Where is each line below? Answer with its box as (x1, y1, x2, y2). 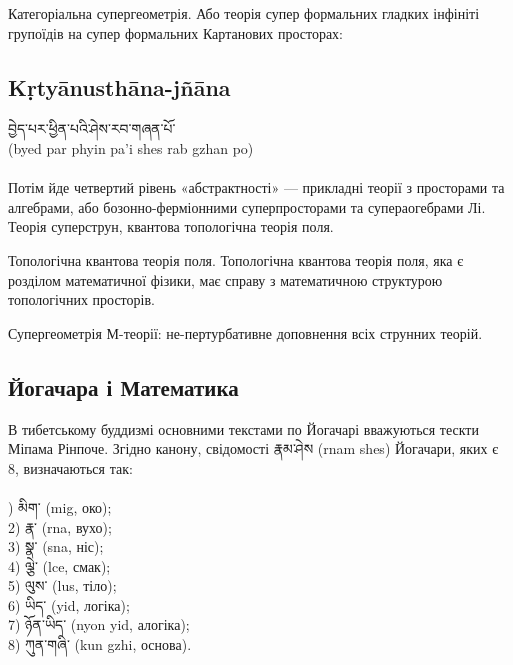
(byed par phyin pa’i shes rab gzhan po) (8, 137, 254, 158)
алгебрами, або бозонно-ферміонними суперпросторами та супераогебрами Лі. (8, 196, 486, 217)
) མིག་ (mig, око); (8, 496, 112, 517)
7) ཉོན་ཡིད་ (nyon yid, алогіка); (8, 614, 190, 635)
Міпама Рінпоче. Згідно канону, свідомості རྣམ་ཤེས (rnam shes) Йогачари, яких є (8, 438, 499, 459)
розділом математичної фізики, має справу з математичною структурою (8, 269, 443, 290)
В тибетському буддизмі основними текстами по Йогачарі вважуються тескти (8, 418, 479, 439)
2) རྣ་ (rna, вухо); (8, 516, 112, 537)
